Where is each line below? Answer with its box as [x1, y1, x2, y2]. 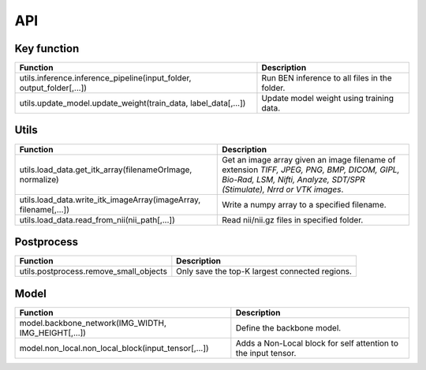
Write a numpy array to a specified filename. [222, 199, 387, 210]
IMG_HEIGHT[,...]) [19, 327, 87, 338]
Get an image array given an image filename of [222, 154, 396, 165]
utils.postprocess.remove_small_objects [19, 266, 167, 277]
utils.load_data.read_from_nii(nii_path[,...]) [19, 214, 175, 225]
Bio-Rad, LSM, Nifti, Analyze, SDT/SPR [222, 174, 366, 185]
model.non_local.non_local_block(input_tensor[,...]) [19, 342, 209, 353]
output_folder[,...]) [19, 83, 87, 94]
